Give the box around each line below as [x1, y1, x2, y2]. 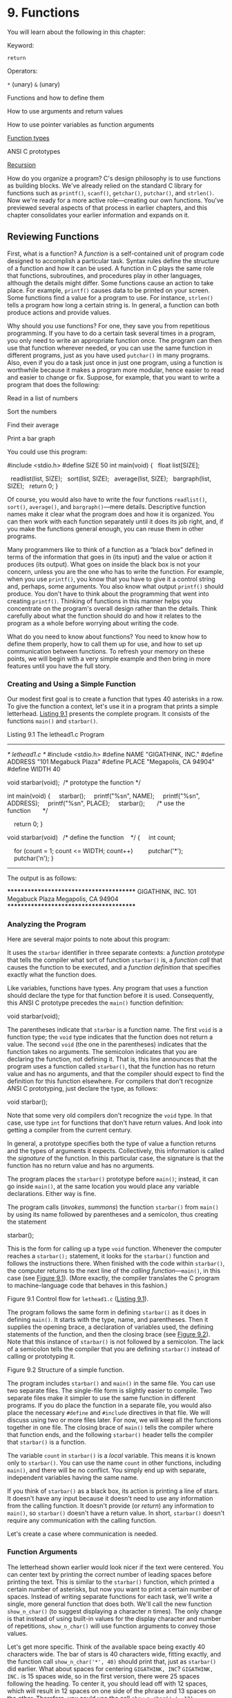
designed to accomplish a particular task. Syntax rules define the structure [7, 256, 220, 265]
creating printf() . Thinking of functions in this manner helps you [7, 597, 193, 605]
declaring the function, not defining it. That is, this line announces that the [7, 1055, 217, 1064]
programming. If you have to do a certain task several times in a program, [7, 329, 216, 337]
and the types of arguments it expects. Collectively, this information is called [7, 1147, 224, 1155]
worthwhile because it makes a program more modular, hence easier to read [7, 366, 224, 374]
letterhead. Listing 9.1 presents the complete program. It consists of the [7, 710, 210, 718]
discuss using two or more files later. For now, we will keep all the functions [7, 1416, 222, 1424]
